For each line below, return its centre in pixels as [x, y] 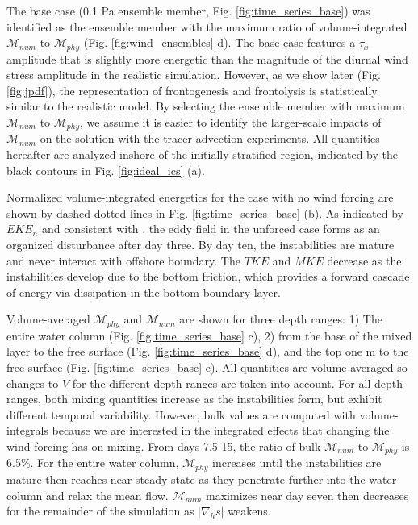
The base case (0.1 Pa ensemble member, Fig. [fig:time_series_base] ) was [188, 10]
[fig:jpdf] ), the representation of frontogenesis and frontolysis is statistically [192, 90]
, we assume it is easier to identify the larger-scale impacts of [231, 122]
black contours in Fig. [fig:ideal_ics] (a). [106, 170]
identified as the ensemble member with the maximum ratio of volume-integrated [207, 26]
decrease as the [364, 260]
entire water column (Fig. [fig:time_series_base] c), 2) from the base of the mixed [209, 335]
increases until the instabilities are [297, 462]
